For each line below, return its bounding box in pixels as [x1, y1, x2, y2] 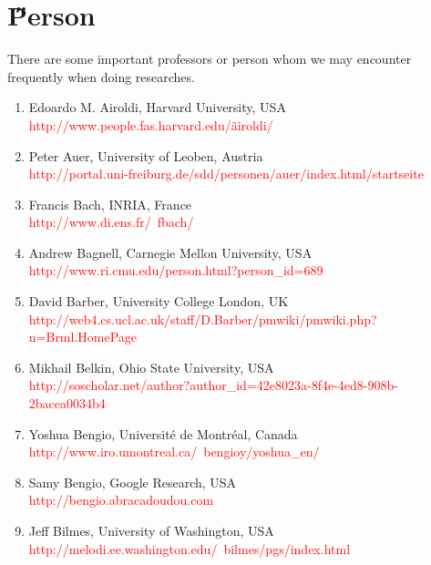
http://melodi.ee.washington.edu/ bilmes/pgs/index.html [28, 539, 351, 558]
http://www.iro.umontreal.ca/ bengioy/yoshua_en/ [28, 442, 320, 461]
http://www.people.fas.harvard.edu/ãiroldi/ [28, 115, 273, 134]
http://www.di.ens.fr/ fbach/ [28, 212, 194, 231]
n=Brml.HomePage [28, 327, 138, 346]
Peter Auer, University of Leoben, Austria [28, 146, 263, 165]
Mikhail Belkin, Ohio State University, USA [28, 357, 274, 376]
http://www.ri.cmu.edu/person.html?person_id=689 [28, 261, 323, 280]
